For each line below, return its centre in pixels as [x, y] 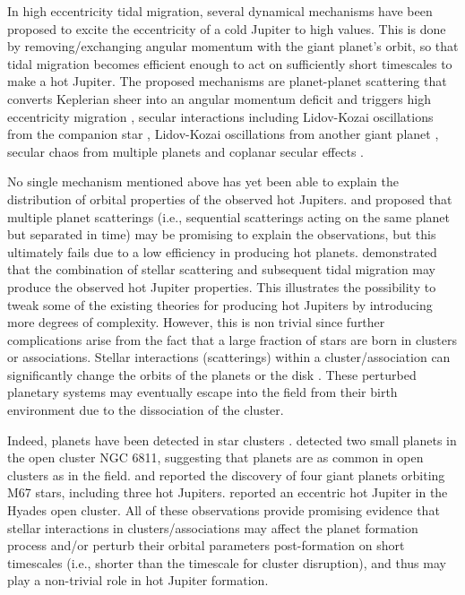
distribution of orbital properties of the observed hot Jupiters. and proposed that [230, 198]
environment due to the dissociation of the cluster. [146, 410]
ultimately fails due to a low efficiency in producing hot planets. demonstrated [222, 251]
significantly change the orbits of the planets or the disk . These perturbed [212, 374]
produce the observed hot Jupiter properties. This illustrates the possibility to [222, 286]
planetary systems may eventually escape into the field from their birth [202, 392]
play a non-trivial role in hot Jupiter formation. [138, 580]
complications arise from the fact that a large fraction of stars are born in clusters [232, 339]
